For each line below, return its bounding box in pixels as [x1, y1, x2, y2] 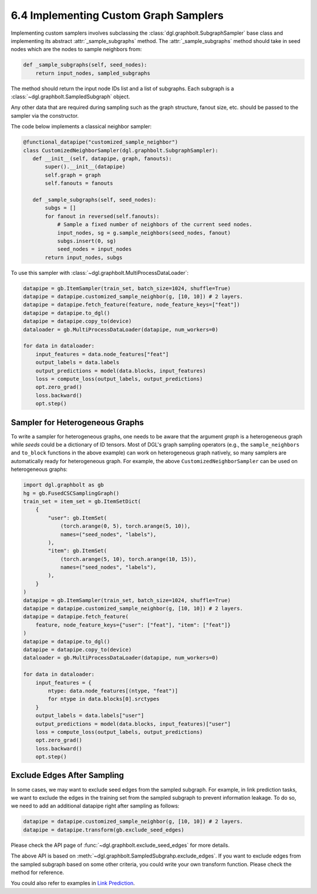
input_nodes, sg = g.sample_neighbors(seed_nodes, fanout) [57, 230, 231, 236]
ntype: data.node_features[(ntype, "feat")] [48, 687, 178, 694]
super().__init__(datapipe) [45, 164, 126, 170]
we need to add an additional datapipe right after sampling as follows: [11, 802, 180, 809]
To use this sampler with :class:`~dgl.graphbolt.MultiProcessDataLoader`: [11, 269, 189, 276]
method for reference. [11, 869, 65, 876]
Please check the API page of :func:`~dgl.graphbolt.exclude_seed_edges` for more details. [11, 842, 230, 849]
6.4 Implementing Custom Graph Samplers [11, 9, 224, 22]
